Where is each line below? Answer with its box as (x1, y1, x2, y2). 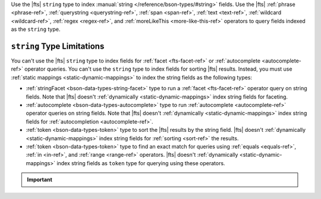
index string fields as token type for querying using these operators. (56, 159, 225, 166)
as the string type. (11, 26, 61, 33)
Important (27, 176, 53, 184)
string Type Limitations (11, 41, 105, 51)
